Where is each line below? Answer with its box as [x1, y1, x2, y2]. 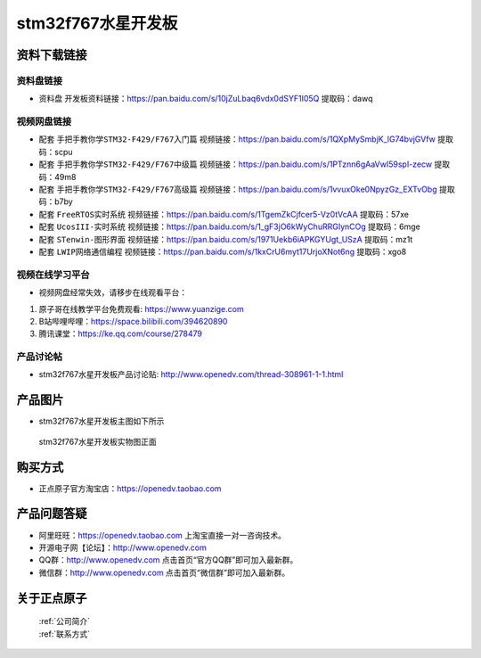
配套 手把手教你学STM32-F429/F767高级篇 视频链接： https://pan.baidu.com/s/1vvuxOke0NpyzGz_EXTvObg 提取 [38, 184, 455, 195]
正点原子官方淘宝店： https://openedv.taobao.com [38, 482, 222, 494]
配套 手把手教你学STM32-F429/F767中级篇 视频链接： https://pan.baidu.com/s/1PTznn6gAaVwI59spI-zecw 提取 [38, 159, 450, 169]
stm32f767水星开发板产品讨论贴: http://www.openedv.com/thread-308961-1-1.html [38, 369, 344, 380]
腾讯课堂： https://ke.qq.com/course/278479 [38, 328, 202, 339]
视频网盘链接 [16, 116, 72, 128]
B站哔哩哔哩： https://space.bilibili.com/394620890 [38, 316, 228, 326]
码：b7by [38, 196, 73, 207]
